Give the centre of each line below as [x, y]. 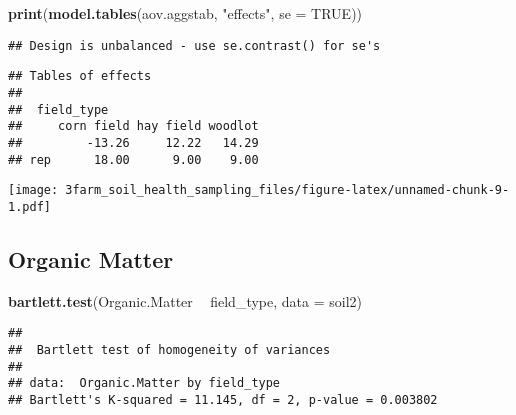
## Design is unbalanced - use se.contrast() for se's [194, 45]
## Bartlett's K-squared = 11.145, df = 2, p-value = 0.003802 [223, 399]
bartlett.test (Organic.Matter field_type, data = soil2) [185, 300]
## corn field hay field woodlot [133, 126]
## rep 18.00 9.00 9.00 [133, 159]
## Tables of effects [80, 76]
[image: [33, 190]
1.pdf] [29, 206]
